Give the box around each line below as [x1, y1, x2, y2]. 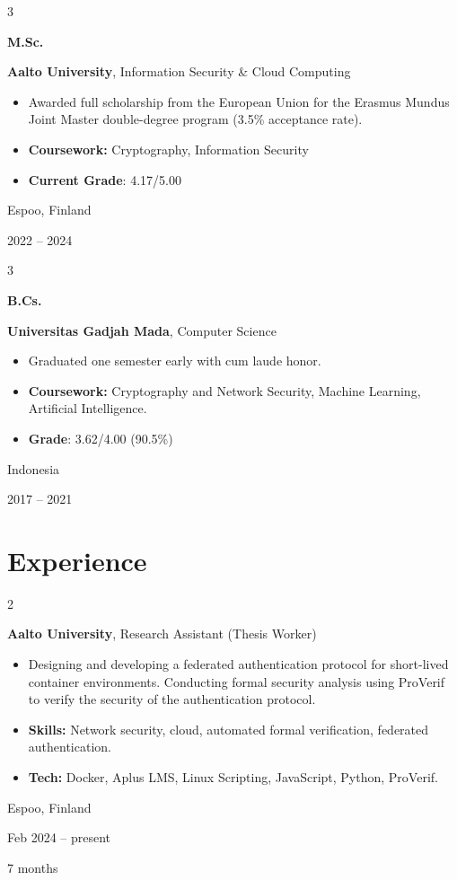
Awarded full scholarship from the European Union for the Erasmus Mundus [28, 92, 450, 110]
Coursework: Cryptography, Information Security [28, 139, 309, 158]
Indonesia [7, 459, 60, 478]
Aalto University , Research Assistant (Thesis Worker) [7, 624, 317, 643]
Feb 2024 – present [7, 828, 111, 847]
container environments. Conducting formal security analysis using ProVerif [28, 672, 445, 691]
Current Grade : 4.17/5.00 [28, 170, 181, 189]
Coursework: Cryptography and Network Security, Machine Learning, [28, 381, 421, 400]
